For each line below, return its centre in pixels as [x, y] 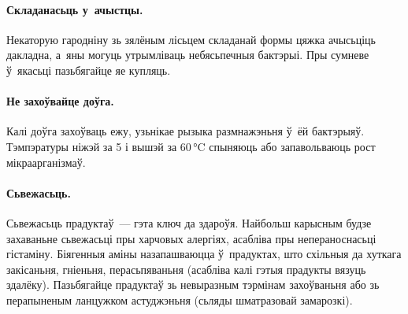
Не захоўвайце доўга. [60, 101]
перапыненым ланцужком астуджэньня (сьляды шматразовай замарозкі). [180, 299]
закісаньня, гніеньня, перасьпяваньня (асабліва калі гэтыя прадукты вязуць [186, 269]
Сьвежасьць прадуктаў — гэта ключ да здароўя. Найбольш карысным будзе [189, 222]
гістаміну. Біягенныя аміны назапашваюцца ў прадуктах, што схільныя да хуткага [204, 254]
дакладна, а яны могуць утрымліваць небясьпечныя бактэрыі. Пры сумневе [188, 55]
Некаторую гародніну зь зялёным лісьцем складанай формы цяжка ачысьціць [191, 39]
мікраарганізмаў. [46, 162]
